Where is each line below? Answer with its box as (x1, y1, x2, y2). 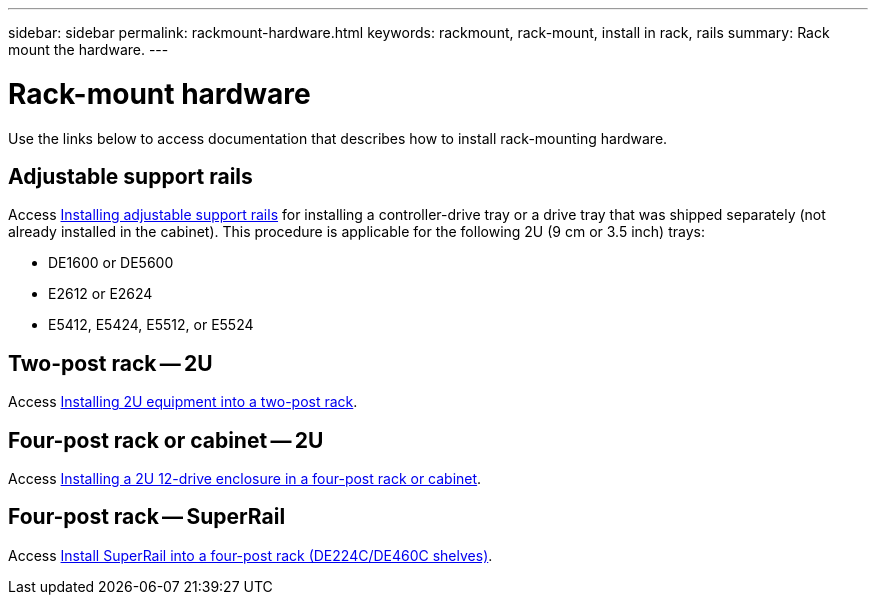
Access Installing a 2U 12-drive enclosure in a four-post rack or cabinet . (8, 470, 482, 488)
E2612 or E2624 (48, 285, 153, 303)
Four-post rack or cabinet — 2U (8, 427, 324, 453)
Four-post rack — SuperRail (8, 504, 286, 530)
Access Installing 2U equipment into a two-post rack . (8, 393, 358, 411)
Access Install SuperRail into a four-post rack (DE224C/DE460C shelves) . (8, 546, 493, 564)
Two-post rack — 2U (8, 350, 213, 376)
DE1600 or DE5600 (48, 254, 174, 272)
